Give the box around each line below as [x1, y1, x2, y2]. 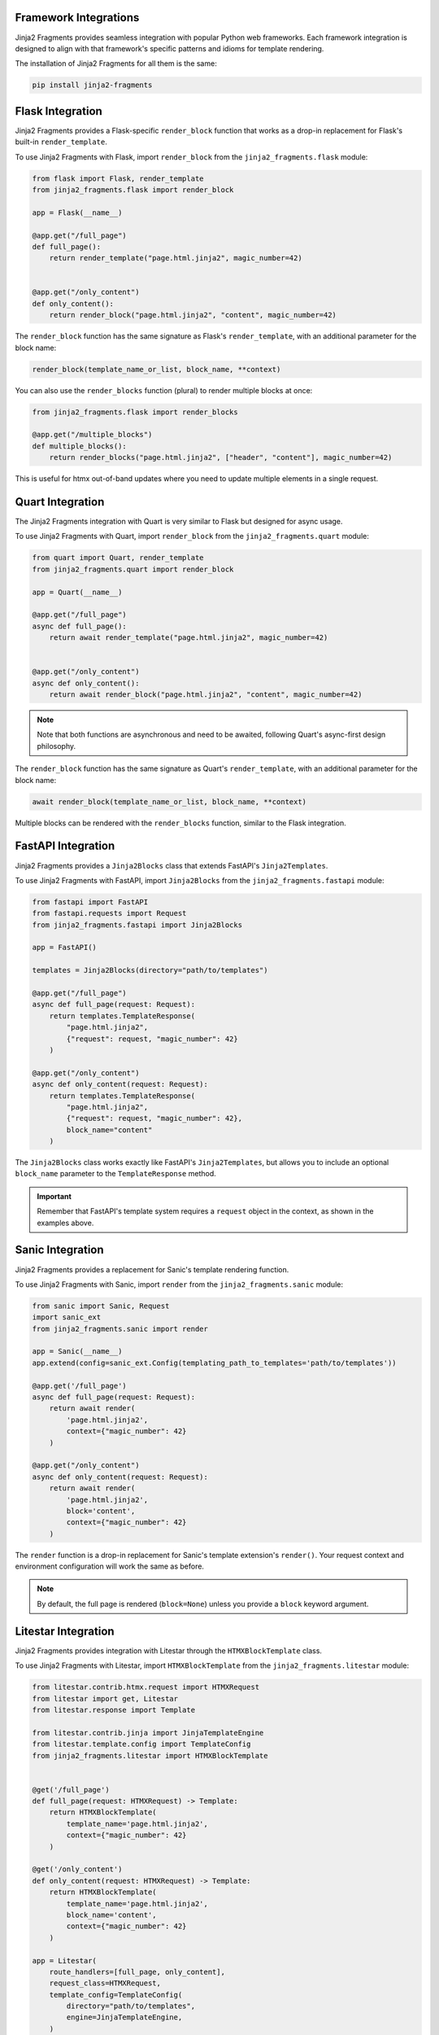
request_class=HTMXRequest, [49, 1979, 162, 1988]
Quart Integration [15, 495, 105, 509]
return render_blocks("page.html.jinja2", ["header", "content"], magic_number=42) [49, 453, 393, 462]
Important [37, 1191, 72, 1201]
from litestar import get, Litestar [32, 1694, 179, 1703]
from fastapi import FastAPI [32, 897, 149, 907]
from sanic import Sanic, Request [32, 1301, 170, 1311]
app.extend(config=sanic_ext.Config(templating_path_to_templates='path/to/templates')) [32, 1358, 398, 1368]
